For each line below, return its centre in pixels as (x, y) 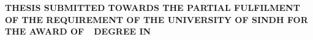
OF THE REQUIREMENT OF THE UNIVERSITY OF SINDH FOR (156, 19)
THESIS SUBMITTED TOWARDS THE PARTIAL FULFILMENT (153, 7)
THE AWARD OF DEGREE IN (78, 31)
